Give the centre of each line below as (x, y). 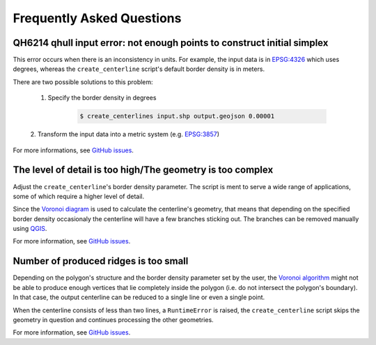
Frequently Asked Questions (97, 18)
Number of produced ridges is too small (101, 261)
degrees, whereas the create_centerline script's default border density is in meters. (139, 69)
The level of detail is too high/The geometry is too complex (143, 170)
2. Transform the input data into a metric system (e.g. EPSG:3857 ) (125, 134)
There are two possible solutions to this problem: (83, 82)
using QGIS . (30, 229)
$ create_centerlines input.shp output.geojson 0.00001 (177, 116)
